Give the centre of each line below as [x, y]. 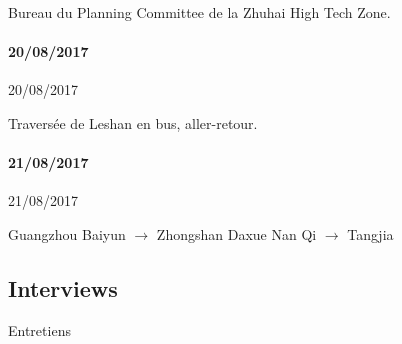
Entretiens [39, 329]
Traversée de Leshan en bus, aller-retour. [133, 122]
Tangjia [370, 233]
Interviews [63, 287]
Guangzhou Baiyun [67, 233]
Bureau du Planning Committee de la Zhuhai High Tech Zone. [199, 12]
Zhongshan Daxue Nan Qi [236, 233]
